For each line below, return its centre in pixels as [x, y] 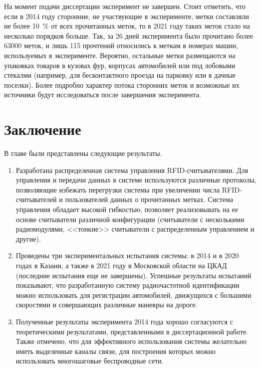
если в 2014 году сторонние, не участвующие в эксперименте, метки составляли [127, 16]
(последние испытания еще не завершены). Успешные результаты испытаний [134, 275]
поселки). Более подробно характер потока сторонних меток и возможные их [122, 84]
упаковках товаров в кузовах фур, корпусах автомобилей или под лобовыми [120, 65]
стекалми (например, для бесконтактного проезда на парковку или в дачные [120, 75]
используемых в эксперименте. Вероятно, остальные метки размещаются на [120, 55]
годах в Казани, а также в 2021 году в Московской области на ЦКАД [121, 265]
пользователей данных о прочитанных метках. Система [149, 199]
